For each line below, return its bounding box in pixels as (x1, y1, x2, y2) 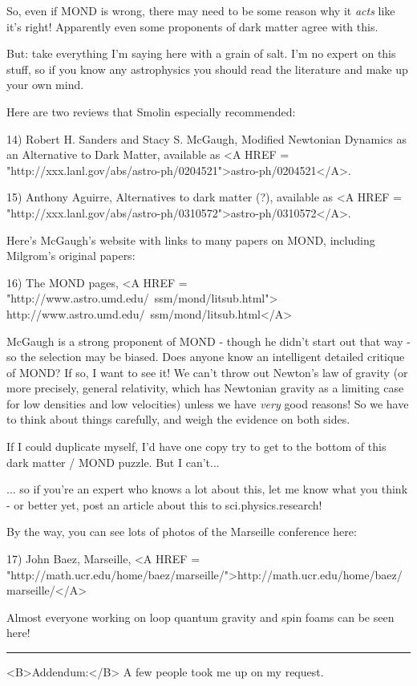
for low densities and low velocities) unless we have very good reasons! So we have (6, 395, 409, 412)
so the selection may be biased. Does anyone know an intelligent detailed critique (6, 348, 405, 365)
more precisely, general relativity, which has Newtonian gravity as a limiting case (6, 380, 404, 396)
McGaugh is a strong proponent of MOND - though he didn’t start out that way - (6, 332, 411, 349)
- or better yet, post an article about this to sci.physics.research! (6, 496, 322, 513)
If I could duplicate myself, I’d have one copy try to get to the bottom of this (6, 438, 387, 455)
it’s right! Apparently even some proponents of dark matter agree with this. (6, 18, 379, 35)
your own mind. (6, 76, 84, 93)
